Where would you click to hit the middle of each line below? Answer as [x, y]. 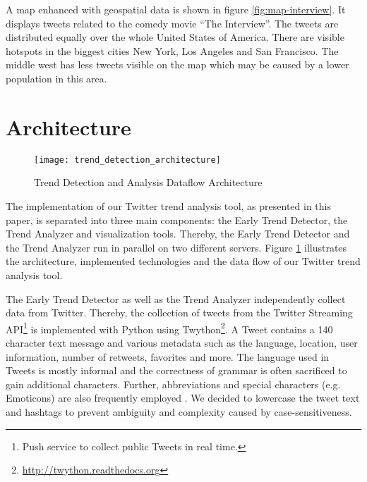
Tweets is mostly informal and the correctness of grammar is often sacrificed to [176, 370]
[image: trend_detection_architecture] [127, 160]
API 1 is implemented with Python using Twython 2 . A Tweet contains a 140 [169, 328]
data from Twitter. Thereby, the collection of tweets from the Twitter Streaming [179, 313]
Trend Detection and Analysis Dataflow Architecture [148, 182]
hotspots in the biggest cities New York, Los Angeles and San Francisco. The [172, 50]
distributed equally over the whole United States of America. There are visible [175, 37]
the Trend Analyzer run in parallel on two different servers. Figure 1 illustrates [176, 247]
